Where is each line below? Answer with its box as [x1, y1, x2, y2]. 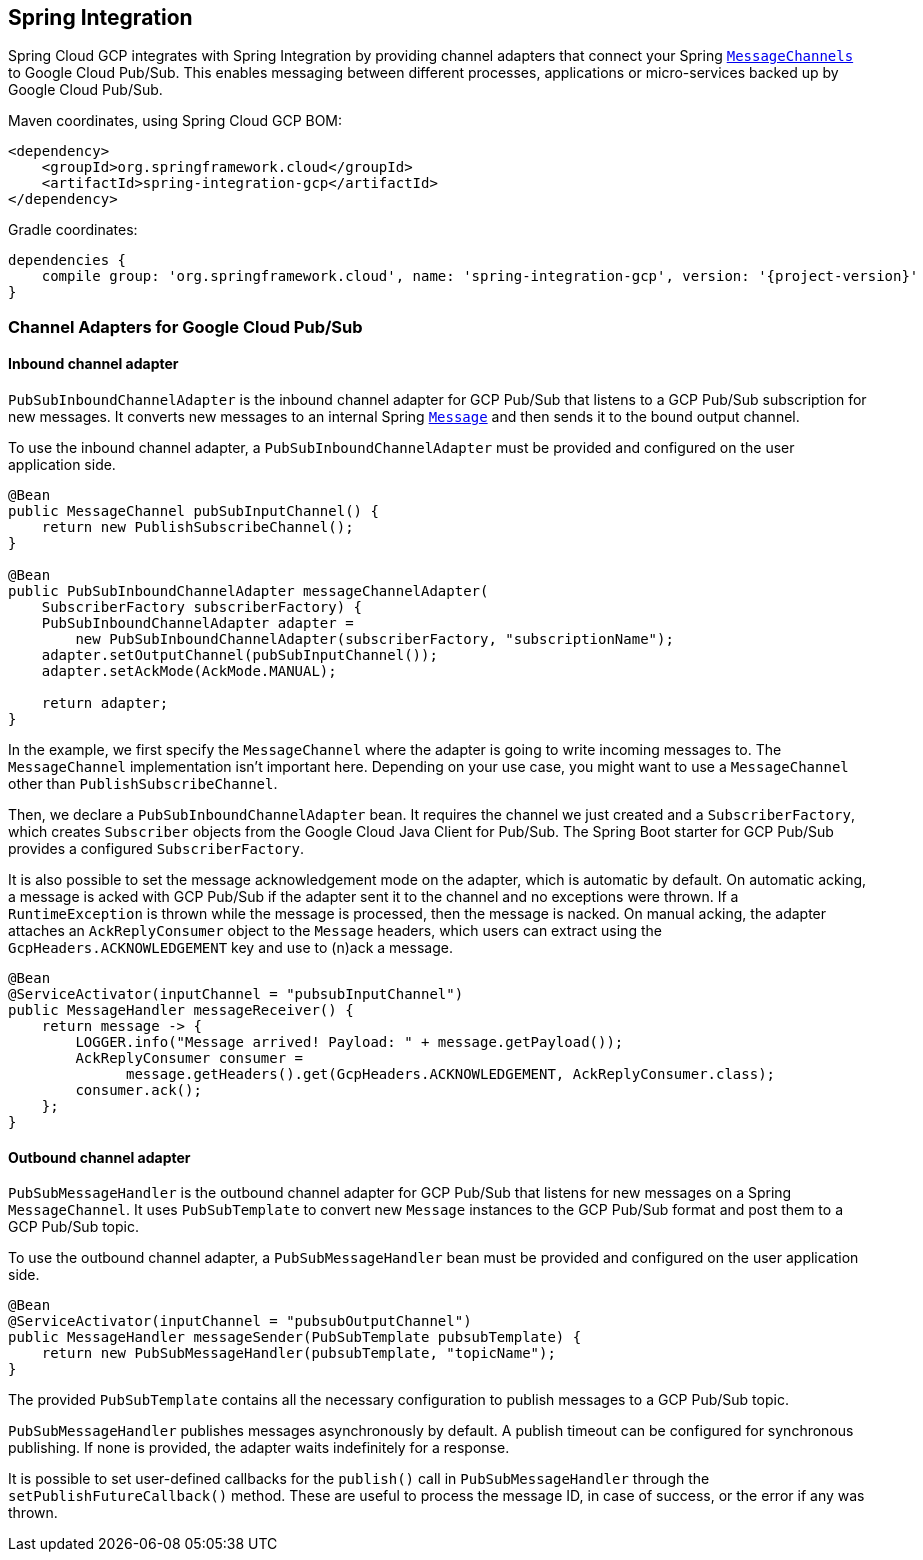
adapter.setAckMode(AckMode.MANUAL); [41, 663, 337, 680]
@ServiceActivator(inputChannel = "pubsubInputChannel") [8, 986, 464, 1003]
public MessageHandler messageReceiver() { [8, 1002, 354, 1019]
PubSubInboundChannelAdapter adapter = [41, 615, 354, 632]
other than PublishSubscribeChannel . [8, 775, 278, 793]
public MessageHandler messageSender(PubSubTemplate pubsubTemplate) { [8, 1329, 582, 1346]
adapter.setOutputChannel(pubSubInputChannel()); [41, 647, 438, 664]
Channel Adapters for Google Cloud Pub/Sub [8, 316, 363, 337]
